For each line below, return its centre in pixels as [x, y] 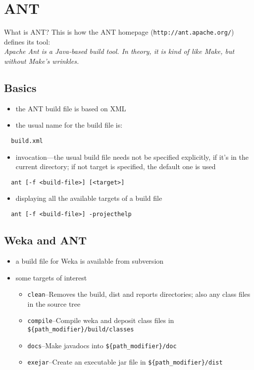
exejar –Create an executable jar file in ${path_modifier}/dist [125, 362]
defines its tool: [27, 41]
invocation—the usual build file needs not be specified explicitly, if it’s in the [132, 157]
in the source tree [54, 303]
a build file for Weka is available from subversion [90, 260]
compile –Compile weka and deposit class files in [101, 320]
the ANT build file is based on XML [71, 108]
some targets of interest [51, 277]
